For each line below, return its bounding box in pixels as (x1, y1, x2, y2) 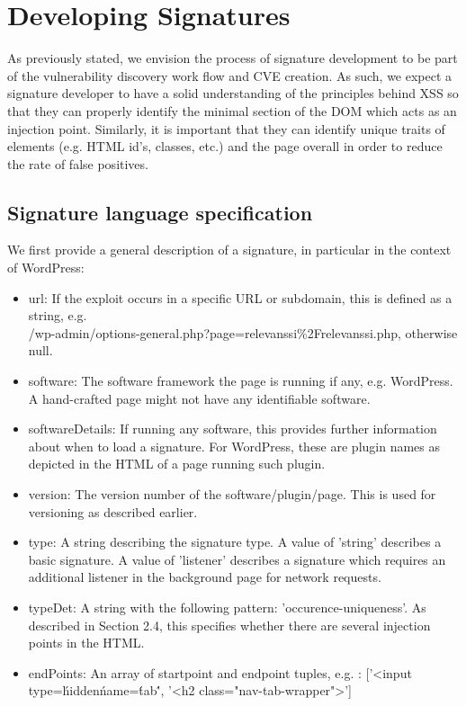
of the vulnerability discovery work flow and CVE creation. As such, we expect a (7, 66, 453, 85)
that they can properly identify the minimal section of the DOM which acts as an (7, 101, 457, 120)
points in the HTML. (28, 633, 145, 652)
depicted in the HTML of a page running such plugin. (28, 454, 326, 473)
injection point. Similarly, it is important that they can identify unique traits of (7, 119, 445, 138)
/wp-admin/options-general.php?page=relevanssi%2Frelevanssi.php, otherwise (28, 323, 458, 342)
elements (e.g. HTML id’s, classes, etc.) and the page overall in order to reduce (7, 137, 443, 156)
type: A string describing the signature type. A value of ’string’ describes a (28, 532, 442, 551)
